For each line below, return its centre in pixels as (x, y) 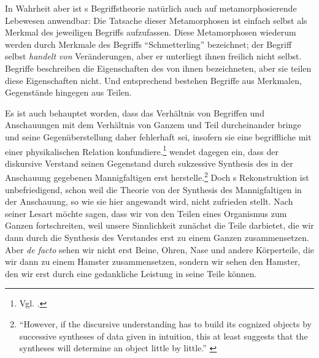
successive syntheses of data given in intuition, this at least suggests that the (163, 336)
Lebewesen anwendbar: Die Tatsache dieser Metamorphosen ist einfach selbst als (156, 20)
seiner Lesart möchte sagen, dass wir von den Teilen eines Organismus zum (146, 213)
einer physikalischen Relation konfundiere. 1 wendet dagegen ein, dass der (142, 150)
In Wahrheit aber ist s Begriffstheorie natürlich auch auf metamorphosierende (151, 8)
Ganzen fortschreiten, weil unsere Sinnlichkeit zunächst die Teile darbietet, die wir (159, 225)
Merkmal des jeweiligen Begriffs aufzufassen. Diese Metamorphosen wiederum (151, 32)
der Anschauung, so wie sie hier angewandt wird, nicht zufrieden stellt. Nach (149, 201)
